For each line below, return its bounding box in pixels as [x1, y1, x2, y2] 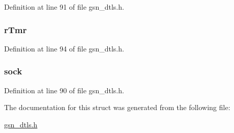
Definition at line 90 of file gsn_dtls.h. [4, 85, 124, 95]
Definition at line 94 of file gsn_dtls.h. [4, 43, 124, 54]
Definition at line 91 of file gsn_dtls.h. [4, 2, 124, 12]
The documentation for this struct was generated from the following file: [4, 102, 230, 113]
